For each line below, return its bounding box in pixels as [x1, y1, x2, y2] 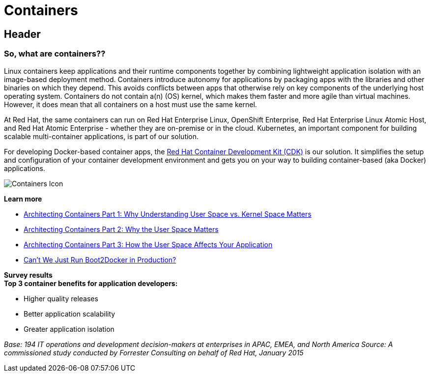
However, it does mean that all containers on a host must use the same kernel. [4, 100, 257, 109]
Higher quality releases [24, 294, 98, 303]
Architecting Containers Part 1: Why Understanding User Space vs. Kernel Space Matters [24, 209, 312, 218]
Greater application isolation [24, 324, 115, 333]
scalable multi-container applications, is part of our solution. [4, 132, 199, 141]
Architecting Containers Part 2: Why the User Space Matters [24, 225, 219, 233]
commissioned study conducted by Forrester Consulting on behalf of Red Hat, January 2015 [4, 348, 304, 357]
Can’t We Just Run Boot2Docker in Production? [24, 255, 176, 264]
